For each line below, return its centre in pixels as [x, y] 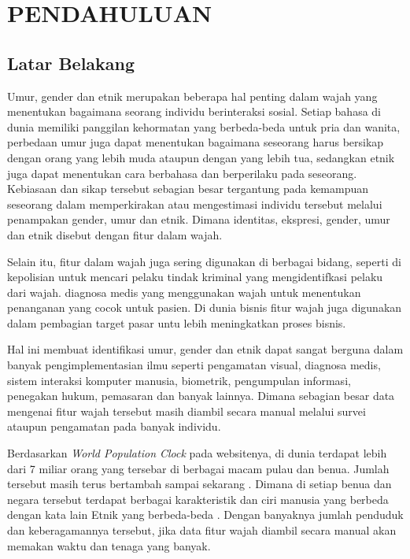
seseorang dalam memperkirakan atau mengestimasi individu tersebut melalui [195, 204]
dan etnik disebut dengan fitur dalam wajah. [115, 234]
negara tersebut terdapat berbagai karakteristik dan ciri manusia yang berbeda [198, 499]
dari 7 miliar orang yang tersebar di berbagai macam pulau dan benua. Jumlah [198, 468]
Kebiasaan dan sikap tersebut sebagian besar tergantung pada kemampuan [188, 189]
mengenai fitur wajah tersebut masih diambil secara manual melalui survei [187, 411]
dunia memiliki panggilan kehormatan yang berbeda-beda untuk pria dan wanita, [204, 126]
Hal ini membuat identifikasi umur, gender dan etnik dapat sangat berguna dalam [205, 349]
